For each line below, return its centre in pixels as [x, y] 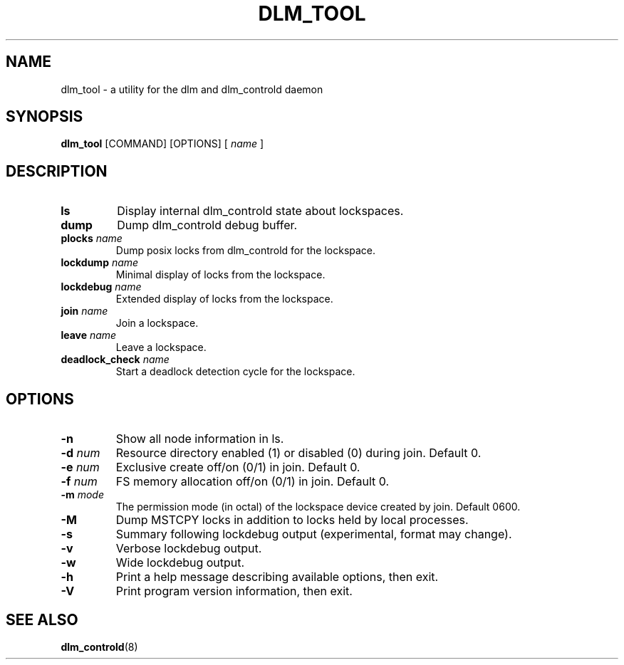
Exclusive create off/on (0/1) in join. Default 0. [238, 467]
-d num [80, 453]
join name [84, 311]
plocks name [92, 239]
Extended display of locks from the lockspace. [224, 299]
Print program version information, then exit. [234, 591]
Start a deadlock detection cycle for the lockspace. [235, 372]
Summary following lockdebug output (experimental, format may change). [314, 534]
